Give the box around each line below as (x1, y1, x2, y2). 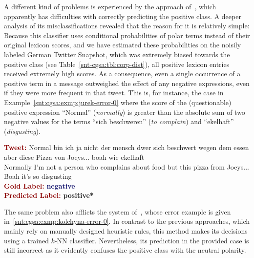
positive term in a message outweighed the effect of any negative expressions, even (4, 78, 250, 88)
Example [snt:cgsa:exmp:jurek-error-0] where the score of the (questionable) (4, 97, 232, 107)
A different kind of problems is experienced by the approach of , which (4, 1, 216, 11)
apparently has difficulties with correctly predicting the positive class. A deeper (4, 11, 241, 21)
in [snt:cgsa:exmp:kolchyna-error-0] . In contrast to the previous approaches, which (4, 216, 250, 226)
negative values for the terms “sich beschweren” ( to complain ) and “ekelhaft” (4, 116, 234, 127)
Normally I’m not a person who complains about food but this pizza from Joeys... (4, 161, 249, 172)
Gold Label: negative (4, 180, 75, 191)
